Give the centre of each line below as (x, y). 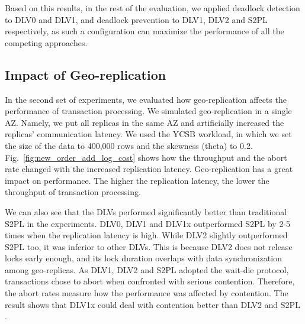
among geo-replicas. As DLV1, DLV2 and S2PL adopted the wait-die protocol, (147, 269)
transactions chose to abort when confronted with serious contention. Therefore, (150, 281)
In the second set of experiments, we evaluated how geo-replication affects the (146, 99)
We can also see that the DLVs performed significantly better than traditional (146, 211)
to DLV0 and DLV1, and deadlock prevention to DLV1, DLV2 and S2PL (136, 19)
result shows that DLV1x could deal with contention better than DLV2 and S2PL (152, 304)
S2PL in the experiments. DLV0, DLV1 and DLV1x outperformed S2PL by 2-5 (148, 223)
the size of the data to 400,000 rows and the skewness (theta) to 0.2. (129, 145)
